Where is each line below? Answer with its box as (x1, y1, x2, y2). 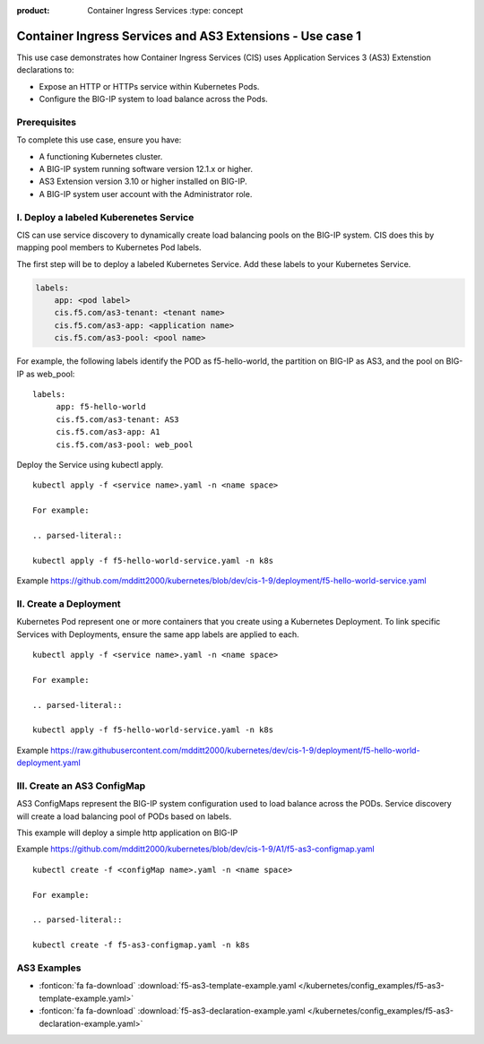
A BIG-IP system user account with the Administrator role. (39, 188, 253, 199)
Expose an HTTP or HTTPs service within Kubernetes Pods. (39, 81, 260, 91)
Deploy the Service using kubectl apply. (16, 459, 164, 470)
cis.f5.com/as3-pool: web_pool (56, 439, 194, 450)
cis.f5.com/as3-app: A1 (56, 427, 160, 437)
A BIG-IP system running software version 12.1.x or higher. (39, 164, 254, 174)
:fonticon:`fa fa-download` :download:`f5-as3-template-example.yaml (39, 980, 297, 991)
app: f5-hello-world (56, 401, 147, 412)
